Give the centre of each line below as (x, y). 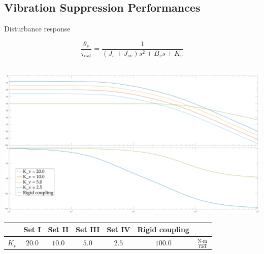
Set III (88, 229)
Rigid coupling (163, 229)
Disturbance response (37, 29)
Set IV (119, 229)
